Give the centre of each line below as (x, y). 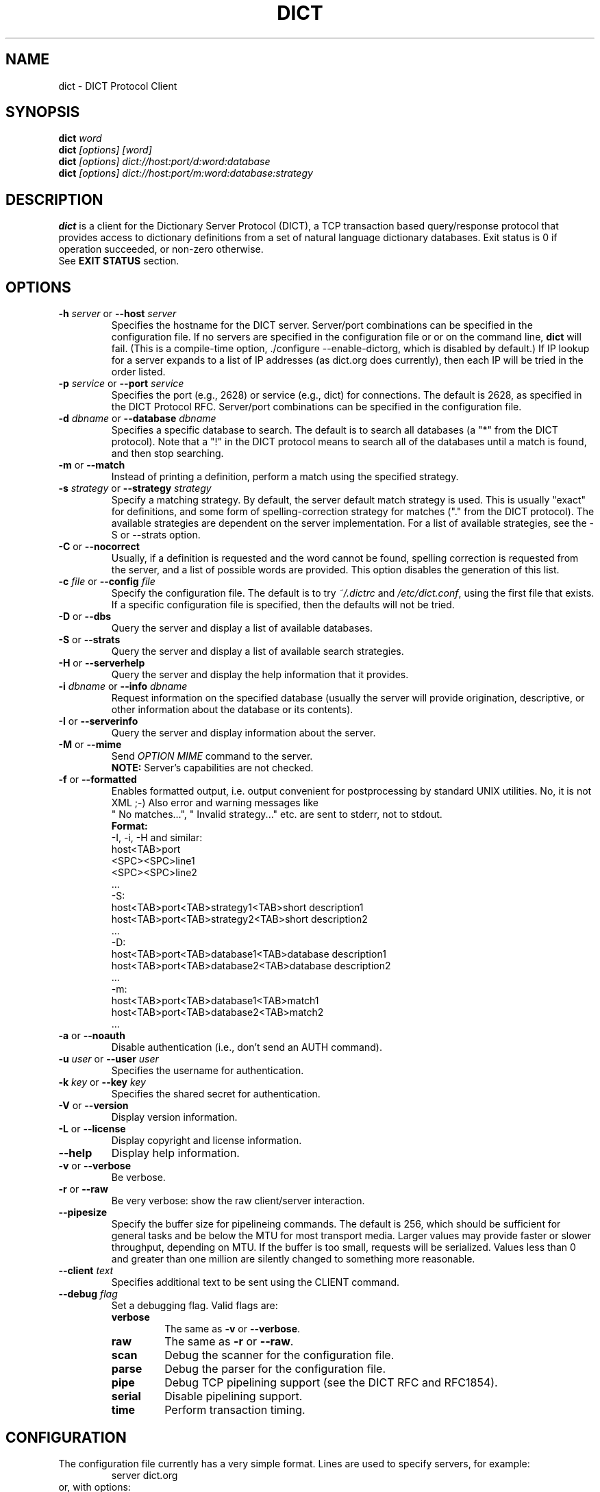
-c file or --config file (107, 582)
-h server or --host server (117, 314)
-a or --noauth (92, 1036)
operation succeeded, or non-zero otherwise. (161, 249)
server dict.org (145, 1475)
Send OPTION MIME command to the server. (212, 756)
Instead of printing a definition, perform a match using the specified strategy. (285, 477)
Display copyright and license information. (207, 1141)
